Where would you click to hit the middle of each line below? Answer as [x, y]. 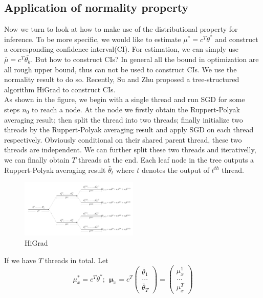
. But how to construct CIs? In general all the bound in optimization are [145, 59]
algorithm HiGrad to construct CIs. [60, 89]
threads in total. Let [76, 260]
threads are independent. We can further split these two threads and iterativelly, [130, 150]
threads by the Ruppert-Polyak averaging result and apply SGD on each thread [129, 130]
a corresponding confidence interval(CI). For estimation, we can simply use [121, 49]
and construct [237, 39]
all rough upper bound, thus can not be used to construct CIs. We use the [120, 69]
